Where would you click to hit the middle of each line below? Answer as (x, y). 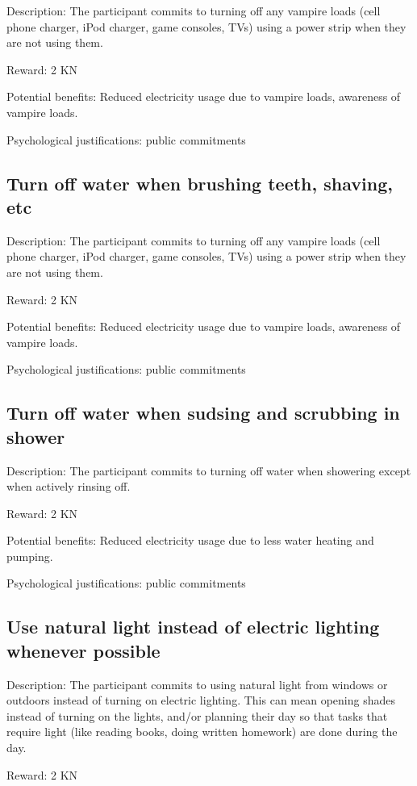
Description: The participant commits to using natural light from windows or (197, 684)
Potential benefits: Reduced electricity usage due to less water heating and (190, 540)
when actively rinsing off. (69, 486)
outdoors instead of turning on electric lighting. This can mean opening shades (201, 700)
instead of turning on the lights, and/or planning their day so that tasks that (197, 715)
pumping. (30, 556)
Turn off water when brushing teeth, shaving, (200, 183)
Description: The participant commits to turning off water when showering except (209, 470)
